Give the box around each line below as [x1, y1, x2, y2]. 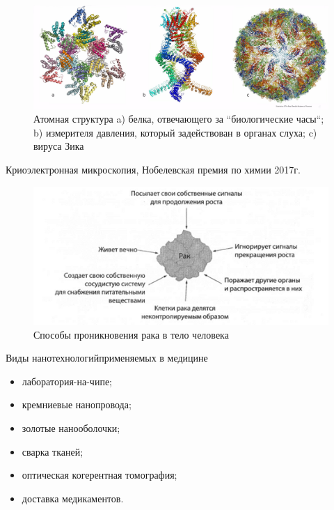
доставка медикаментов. [22, 490, 124, 505]
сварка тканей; [22, 444, 83, 458]
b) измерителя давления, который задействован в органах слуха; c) [33, 125, 317, 139]
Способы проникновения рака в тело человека [33, 327, 229, 341]
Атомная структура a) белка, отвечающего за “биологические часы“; [33, 111, 324, 126]
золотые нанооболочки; [22, 421, 120, 435]
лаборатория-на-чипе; [22, 373, 112, 388]
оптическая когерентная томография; [22, 467, 177, 482]
